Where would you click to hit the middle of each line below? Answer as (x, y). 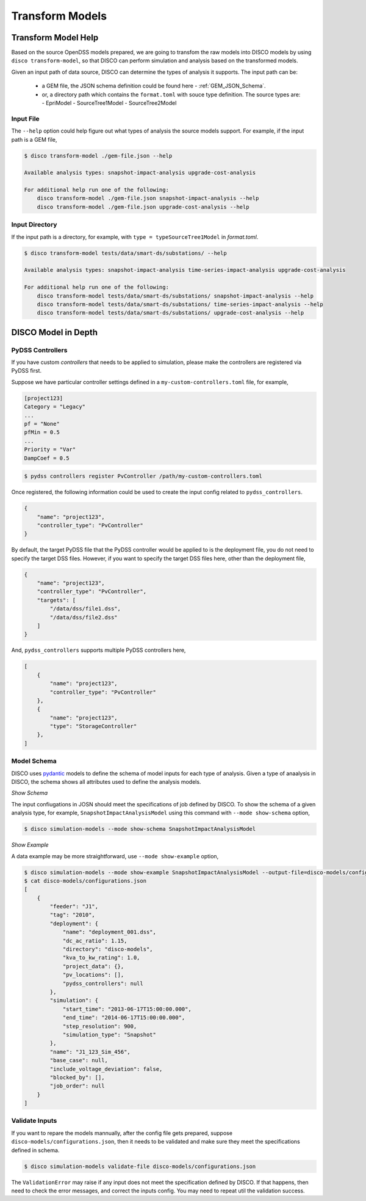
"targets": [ (56, 600)
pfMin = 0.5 (42, 433)
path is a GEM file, (34, 139)
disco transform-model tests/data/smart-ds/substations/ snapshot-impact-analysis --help (175, 296)
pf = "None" (42, 424)
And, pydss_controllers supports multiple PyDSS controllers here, (99, 650)
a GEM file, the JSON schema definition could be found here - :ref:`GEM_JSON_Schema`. (154, 86)
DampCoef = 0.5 (47, 458)
